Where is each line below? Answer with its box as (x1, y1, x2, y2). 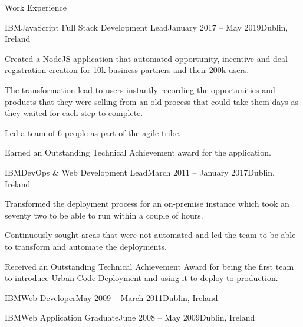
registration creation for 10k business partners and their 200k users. (5, 64, 249, 76)
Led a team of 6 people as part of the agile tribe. (5, 126, 181, 138)
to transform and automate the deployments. (5, 240, 167, 252)
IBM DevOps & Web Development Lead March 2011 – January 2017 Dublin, (5, 166, 275, 178)
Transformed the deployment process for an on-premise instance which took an (5, 197, 289, 210)
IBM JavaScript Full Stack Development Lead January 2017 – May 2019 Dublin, (5, 21, 288, 33)
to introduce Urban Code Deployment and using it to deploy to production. (5, 272, 278, 284)
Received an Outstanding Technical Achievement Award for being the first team (5, 260, 294, 272)
